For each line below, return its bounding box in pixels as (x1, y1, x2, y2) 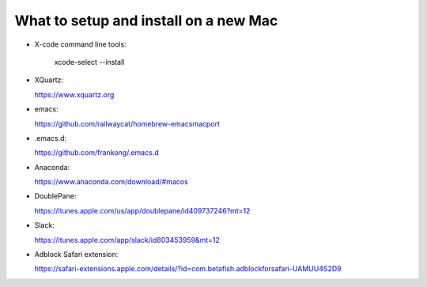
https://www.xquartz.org (34, 89, 115, 99)
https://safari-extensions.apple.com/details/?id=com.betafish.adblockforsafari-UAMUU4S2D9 (34, 264, 342, 274)
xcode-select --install (54, 57, 125, 66)
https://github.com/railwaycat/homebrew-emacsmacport (34, 119, 221, 128)
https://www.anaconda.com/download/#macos (34, 177, 189, 187)
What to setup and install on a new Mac (14, 12, 278, 29)
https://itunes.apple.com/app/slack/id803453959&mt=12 (34, 235, 221, 244)
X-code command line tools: (34, 40, 127, 49)
